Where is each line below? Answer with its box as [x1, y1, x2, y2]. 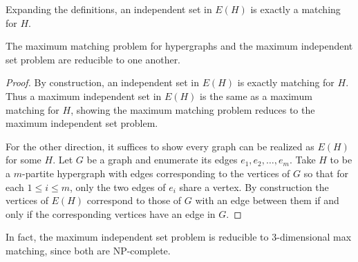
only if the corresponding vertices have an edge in [6, 206, 216, 221]
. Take [289, 152, 316, 167]
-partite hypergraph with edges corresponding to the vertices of [21, 165, 290, 180]
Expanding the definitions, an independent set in [6, 2, 212, 16]
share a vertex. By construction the [179, 179, 329, 194]
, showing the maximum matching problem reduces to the [70, 102, 315, 117]
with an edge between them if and [195, 193, 339, 208]
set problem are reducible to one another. [6, 52, 181, 66]
